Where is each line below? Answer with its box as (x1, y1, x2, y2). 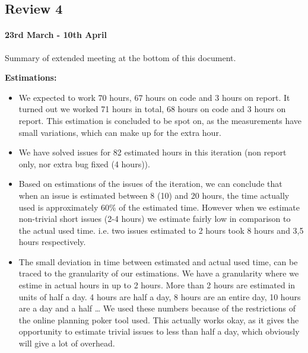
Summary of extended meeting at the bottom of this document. (5, 51, 236, 63)
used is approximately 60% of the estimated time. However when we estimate (18, 201, 300, 213)
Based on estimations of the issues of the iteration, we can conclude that (18, 177, 282, 190)
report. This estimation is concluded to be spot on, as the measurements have (18, 114, 302, 126)
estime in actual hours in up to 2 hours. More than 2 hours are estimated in (18, 279, 296, 291)
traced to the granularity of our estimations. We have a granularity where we (18, 267, 299, 279)
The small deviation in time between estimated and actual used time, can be (18, 255, 298, 268)
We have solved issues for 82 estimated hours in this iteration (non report (18, 146, 287, 158)
